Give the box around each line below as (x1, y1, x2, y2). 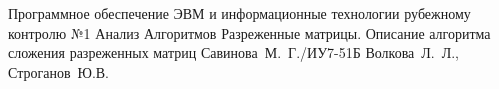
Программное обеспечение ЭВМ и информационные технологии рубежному (8, 3, 471, 23)
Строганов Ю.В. (8, 61, 110, 82)
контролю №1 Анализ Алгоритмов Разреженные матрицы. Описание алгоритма (8, 22, 491, 43)
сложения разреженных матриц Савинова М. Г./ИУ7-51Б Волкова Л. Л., (8, 42, 459, 63)
